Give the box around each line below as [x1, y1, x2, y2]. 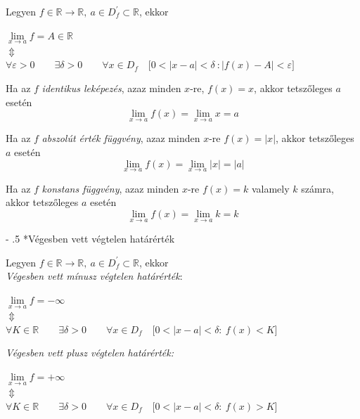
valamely [251, 181, 290, 195]
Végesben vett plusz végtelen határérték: [6, 345, 174, 360]
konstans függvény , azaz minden [41, 181, 179, 195]
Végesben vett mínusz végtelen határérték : [6, 269, 183, 283]
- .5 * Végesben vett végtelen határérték [6, 231, 175, 246]
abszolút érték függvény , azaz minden [41, 131, 200, 146]
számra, [301, 181, 334, 195]
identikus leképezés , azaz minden [41, 81, 181, 95]
